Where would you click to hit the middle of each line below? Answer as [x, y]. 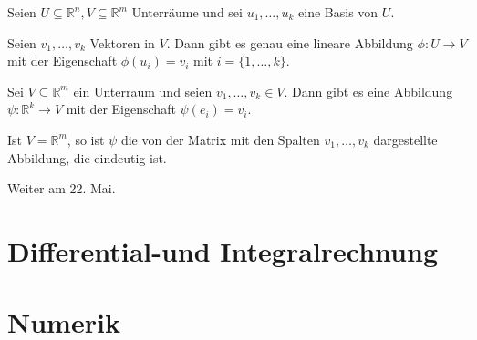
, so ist [86, 139]
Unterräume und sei [187, 12]
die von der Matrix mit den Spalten [220, 139]
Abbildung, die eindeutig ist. [87, 157]
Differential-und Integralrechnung [223, 250]
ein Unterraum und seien [143, 91]
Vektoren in [122, 42]
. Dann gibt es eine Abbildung [368, 91]
